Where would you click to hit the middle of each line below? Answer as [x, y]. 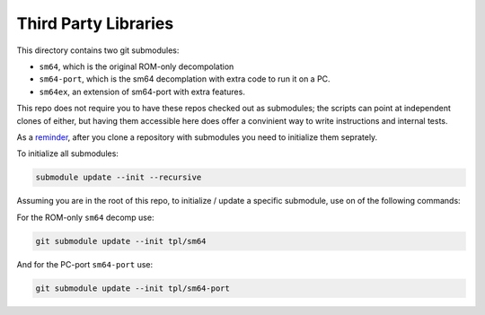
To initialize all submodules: [67, 153]
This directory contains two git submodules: [98, 50]
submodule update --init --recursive [119, 178]
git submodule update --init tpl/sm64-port [133, 288]
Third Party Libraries [95, 23]
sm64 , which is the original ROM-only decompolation [137, 66]
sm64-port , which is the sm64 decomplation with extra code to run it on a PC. [185, 79]
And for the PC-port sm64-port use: [85, 264]
